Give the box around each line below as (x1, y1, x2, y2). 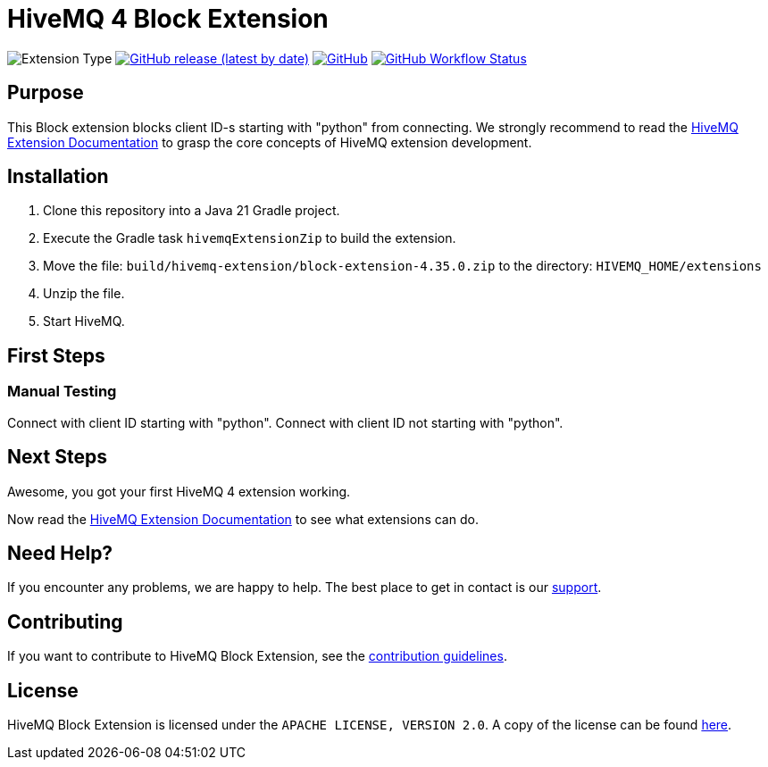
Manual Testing (7, 382, 117, 401)
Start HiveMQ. (43, 313, 125, 329)
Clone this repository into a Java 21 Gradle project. (43, 203, 340, 219)
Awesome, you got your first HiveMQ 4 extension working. (7, 483, 351, 499)
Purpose (7, 81, 84, 104)
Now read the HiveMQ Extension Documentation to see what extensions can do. (7, 511, 479, 527)
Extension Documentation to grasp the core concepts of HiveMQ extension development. (7, 134, 532, 150)
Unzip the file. (43, 286, 125, 302)
